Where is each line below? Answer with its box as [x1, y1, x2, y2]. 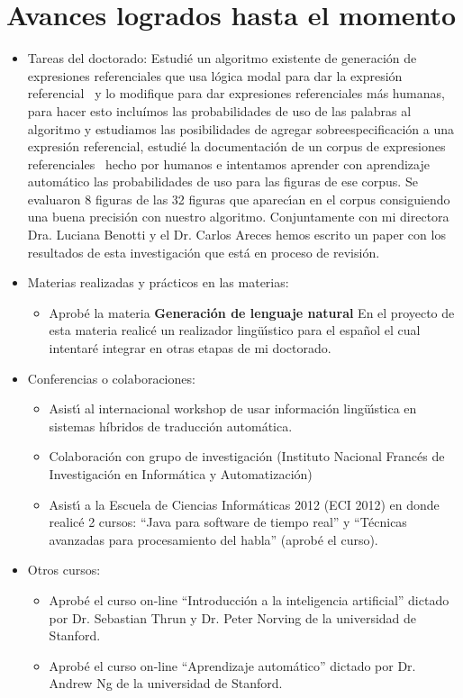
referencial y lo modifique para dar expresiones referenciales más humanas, [27, 84, 445, 103]
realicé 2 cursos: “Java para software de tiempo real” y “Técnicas [49, 512, 407, 531]
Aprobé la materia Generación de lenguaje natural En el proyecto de [49, 303, 455, 322]
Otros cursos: [27, 560, 101, 579]
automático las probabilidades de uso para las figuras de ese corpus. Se [27, 172, 418, 191]
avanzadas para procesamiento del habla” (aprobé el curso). [49, 530, 378, 548]
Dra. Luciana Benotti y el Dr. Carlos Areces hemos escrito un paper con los [27, 225, 446, 244]
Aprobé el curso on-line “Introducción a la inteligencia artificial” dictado [49, 590, 449, 609]
